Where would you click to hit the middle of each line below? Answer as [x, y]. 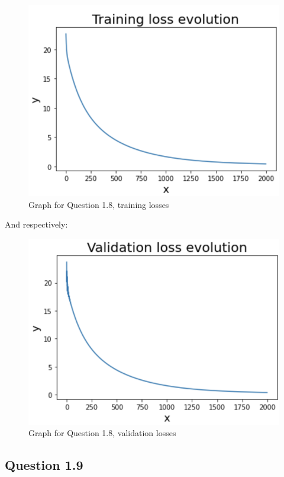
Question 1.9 [44, 465]
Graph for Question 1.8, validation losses [102, 433]
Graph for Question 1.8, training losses [99, 204]
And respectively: [36, 224]
